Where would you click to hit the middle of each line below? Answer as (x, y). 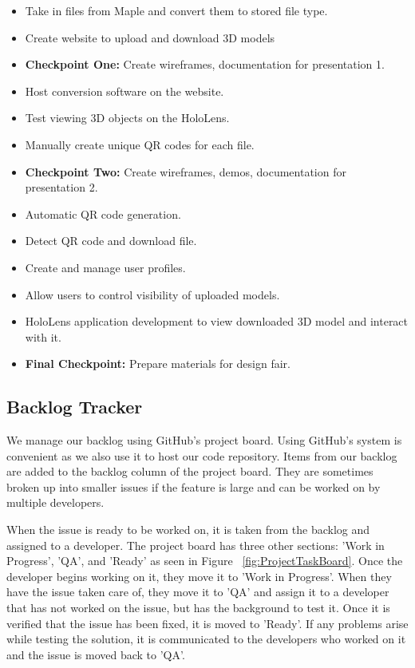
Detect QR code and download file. (111, 241)
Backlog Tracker (75, 407)
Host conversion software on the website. (125, 91)
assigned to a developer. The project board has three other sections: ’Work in (196, 545)
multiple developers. (55, 502)
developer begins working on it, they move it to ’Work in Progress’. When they (199, 576)
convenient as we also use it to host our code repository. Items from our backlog (202, 455)
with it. (43, 336)
